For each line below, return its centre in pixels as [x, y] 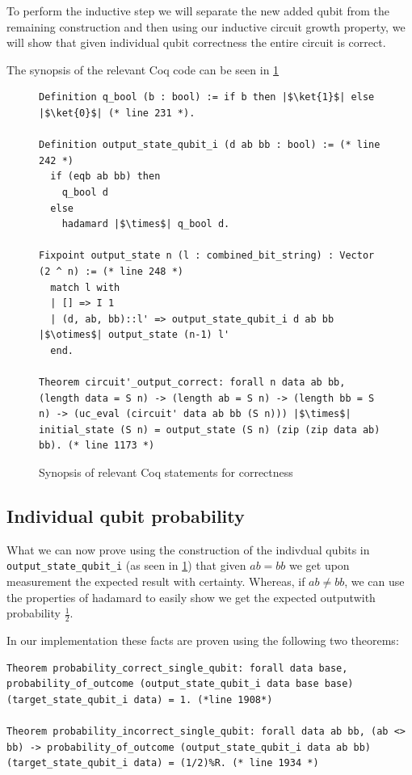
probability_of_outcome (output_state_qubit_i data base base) [180, 684]
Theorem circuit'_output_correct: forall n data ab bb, [192, 383]
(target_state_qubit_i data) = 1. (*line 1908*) [140, 699]
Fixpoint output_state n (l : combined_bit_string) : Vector [207, 256]
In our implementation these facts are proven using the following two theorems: [203, 640]
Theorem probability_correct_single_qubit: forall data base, [177, 668]
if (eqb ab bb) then [105, 177]
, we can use [374, 581]
